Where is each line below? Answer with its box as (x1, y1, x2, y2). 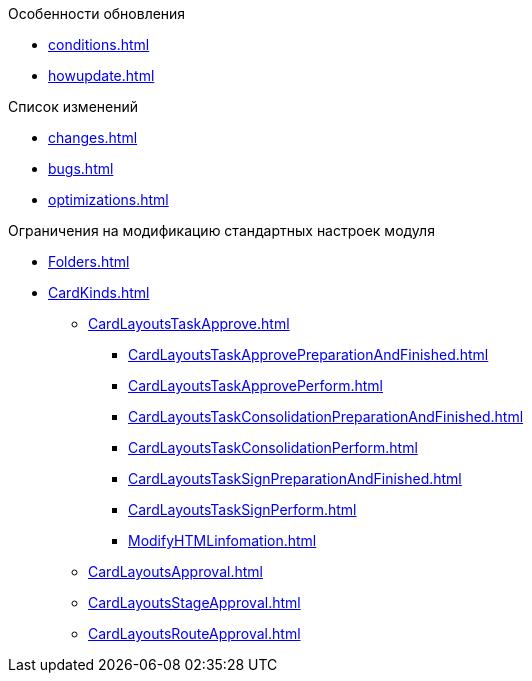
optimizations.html (48, 191, 169, 208)
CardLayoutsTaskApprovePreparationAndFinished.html (128, 346, 489, 363)
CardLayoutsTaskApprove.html (88, 315, 290, 332)
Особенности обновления (8, 5, 186, 22)
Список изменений (8, 98, 138, 115)
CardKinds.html (48, 284, 150, 301)
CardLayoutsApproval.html (88, 563, 263, 580)
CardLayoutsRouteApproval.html (88, 625, 301, 642)
